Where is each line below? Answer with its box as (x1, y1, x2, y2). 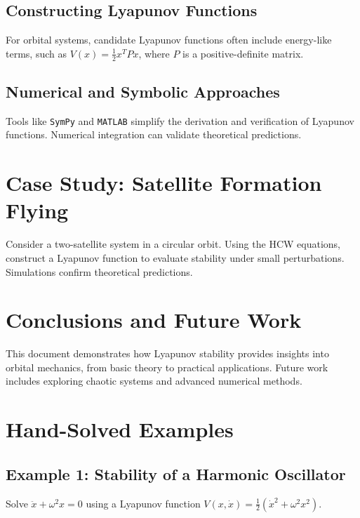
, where (138, 46, 170, 60)
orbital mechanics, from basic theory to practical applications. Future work (6, 359, 328, 374)
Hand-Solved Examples (6, 415, 234, 444)
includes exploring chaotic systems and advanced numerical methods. (6, 373, 302, 388)
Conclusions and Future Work (6, 305, 302, 334)
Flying (6, 196, 69, 225)
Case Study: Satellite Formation (6, 168, 322, 197)
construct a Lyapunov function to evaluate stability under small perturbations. (6, 250, 345, 265)
